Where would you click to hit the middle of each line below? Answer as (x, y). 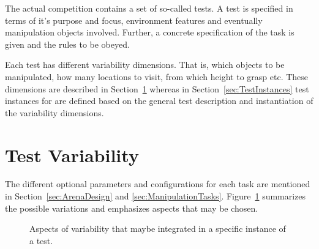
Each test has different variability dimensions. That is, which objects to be (145, 65)
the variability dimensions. (54, 112)
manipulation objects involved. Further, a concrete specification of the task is (150, 32)
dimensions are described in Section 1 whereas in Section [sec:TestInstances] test (157, 88)
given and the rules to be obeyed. (67, 44)
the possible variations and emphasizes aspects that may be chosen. (132, 208)
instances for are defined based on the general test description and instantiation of (159, 101)
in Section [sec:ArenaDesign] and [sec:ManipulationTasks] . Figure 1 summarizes (156, 196)
